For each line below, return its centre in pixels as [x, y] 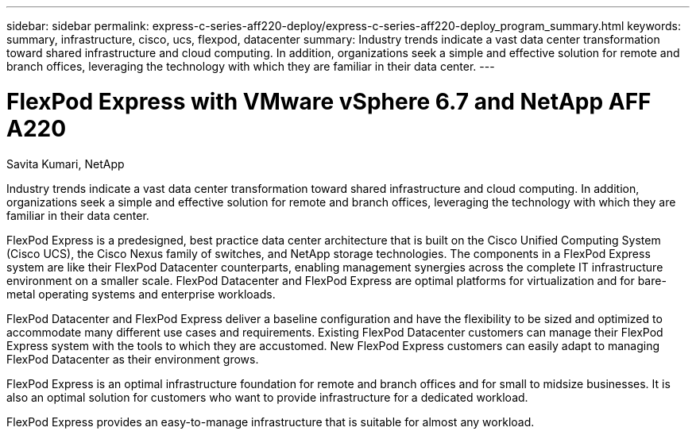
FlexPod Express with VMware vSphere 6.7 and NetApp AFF [329, 101]
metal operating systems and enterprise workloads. [141, 294]
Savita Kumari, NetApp [66, 164]
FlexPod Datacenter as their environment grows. [133, 359]
